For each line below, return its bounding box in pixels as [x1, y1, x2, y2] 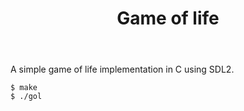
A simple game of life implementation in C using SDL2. [10, 63, 235, 76]
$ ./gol [10, 92, 43, 102]
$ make [10, 83, 38, 93]
